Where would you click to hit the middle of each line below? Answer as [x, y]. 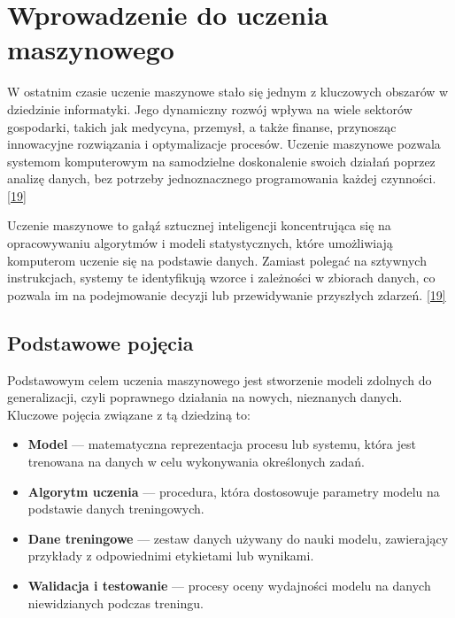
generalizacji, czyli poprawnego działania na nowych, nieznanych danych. [205, 397]
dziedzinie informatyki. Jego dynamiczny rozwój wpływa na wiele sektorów [210, 108]
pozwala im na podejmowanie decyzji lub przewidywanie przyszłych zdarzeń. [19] [227, 294]
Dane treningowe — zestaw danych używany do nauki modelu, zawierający [238, 538]
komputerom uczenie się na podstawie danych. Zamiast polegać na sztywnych [217, 260]
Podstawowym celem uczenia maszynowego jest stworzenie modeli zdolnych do [220, 379]
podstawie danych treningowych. [116, 509]
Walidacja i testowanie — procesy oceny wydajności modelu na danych [229, 585]
